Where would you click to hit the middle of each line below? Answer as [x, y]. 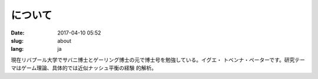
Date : [18, 33]
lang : [17, 49]
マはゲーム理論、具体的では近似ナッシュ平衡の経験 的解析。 [84, 68]
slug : [17, 40]
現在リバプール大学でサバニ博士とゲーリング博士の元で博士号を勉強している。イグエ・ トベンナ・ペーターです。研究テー [158, 60]
